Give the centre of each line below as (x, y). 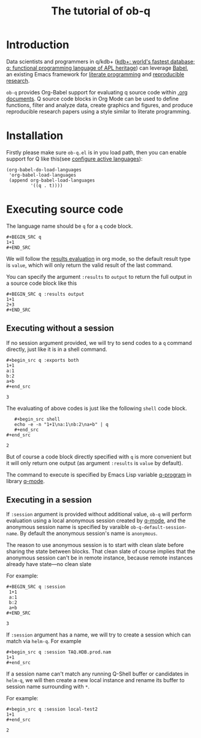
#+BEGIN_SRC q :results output (45, 294)
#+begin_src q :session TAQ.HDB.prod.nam (59, 652)
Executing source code (65, 209)
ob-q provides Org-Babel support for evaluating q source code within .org (97, 92)
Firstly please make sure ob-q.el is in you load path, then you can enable (97, 152)
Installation (35, 136)
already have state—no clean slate (49, 564)
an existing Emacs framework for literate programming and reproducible (95, 74)
